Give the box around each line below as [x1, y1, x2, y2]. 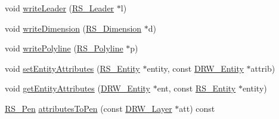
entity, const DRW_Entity [147, 62, 244, 74]
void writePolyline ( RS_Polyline [5, 42, 123, 54]
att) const [179, 102, 215, 114]
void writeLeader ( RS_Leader [5, 2, 114, 14]
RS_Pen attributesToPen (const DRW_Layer [5, 102, 172, 114]
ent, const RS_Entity [157, 82, 236, 94]
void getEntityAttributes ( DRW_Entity [5, 82, 151, 94]
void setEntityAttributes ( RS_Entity [5, 62, 140, 74]
